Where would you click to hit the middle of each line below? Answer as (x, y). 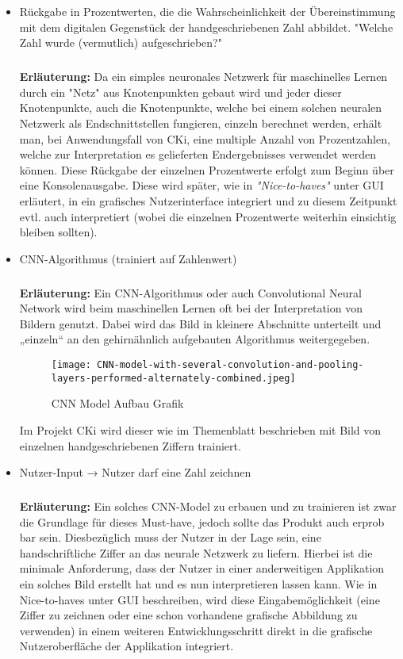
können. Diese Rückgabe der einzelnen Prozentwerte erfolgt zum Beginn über (207, 169)
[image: (71, 365)
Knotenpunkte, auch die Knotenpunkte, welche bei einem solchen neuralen (201, 107)
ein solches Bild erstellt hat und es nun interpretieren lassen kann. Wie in (198, 584)
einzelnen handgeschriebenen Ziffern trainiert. (130, 445)
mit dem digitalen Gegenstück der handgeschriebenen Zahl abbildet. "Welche (206, 27)
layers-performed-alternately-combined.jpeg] (173, 378)
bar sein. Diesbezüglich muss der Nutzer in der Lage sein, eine (170, 537)
